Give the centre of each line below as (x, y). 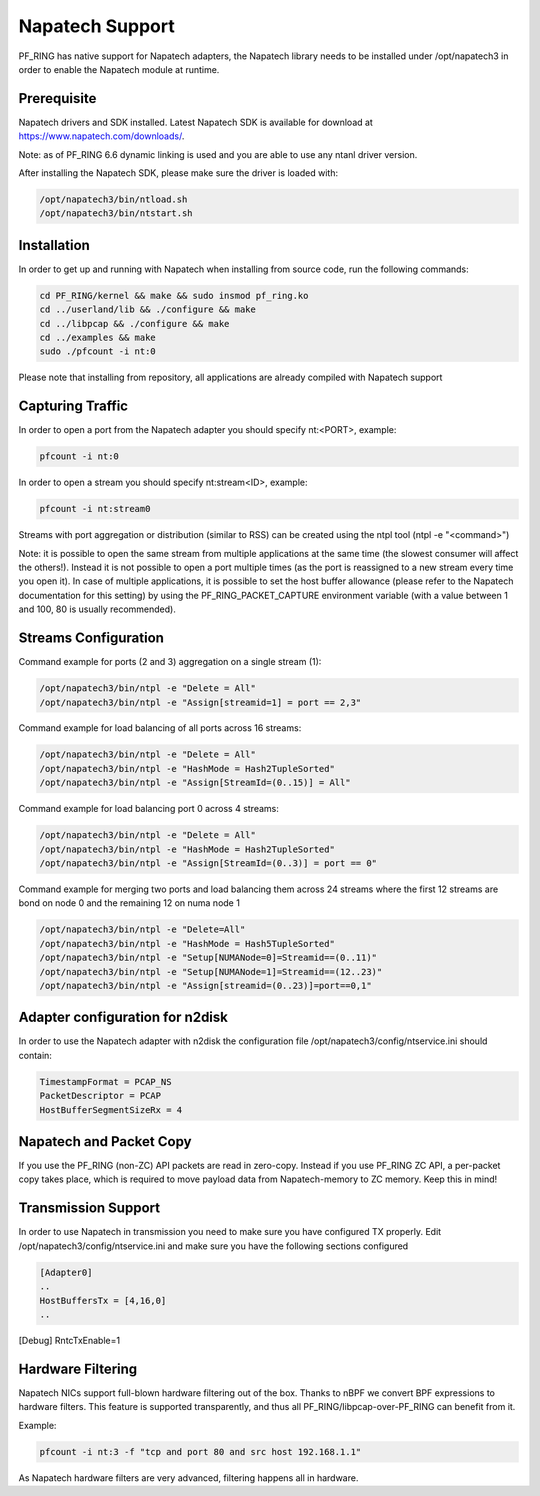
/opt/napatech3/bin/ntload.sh (113, 199)
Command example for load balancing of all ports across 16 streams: (160, 728)
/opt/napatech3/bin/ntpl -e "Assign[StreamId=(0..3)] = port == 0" (208, 863)
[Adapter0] (66, 1272)
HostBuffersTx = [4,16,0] (103, 1300)
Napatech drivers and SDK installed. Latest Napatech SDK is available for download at (196, 122)
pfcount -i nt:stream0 (95, 509)
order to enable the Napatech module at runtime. (119, 69)
